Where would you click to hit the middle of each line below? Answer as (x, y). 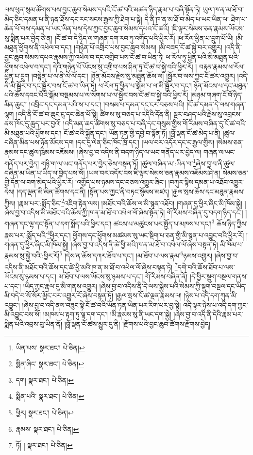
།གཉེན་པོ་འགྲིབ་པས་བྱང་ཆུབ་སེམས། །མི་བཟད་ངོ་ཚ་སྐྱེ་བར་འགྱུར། (148, 47)
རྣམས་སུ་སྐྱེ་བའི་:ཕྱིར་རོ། (32, 256)
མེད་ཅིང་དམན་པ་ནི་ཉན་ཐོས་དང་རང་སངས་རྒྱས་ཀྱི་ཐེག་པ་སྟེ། (73, 19)
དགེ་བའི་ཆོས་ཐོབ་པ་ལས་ (206, 267)
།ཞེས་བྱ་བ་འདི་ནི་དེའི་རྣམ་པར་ (208, 314)
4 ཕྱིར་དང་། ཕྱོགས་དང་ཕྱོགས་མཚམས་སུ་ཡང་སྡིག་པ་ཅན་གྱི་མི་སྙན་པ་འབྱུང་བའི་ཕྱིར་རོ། (145, 234)
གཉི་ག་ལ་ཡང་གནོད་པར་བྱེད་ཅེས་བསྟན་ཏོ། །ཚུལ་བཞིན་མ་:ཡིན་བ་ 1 (118, 162)
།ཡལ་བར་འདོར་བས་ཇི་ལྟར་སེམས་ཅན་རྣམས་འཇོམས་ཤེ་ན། (154, 172)
